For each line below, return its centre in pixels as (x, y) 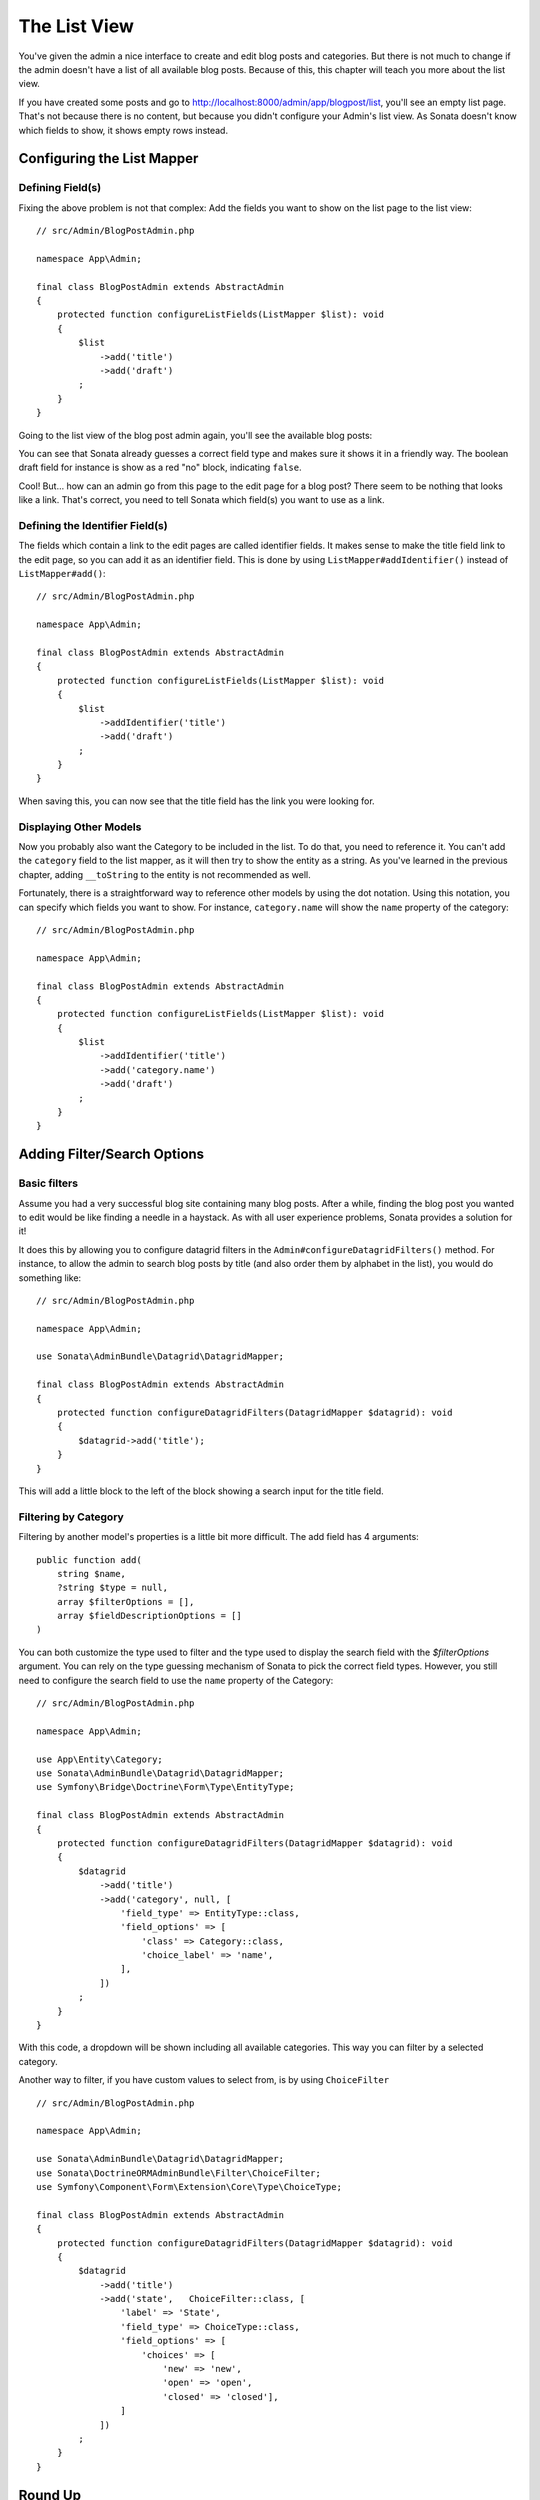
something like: (50, 1277)
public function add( (89, 1559)
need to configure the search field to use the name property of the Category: (176, 1680)
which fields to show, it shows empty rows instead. (123, 130)
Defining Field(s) (60, 188)
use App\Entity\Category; (100, 1759)
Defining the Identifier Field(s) (93, 525)
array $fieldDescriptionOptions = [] (149, 1616)
